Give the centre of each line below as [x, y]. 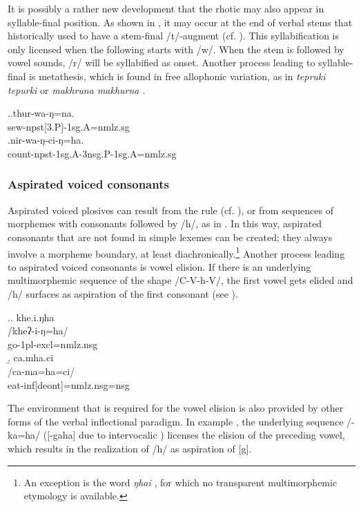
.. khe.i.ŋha [31, 317]
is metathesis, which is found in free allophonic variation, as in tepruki [177, 76]
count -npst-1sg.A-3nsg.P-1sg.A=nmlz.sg [92, 153]
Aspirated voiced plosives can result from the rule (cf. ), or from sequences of [170, 210]
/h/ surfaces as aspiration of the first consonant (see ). [123, 293]
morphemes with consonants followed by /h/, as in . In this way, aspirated [165, 223]
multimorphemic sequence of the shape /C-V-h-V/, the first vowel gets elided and [180, 280]
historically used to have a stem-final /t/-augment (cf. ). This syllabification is [173, 36]
